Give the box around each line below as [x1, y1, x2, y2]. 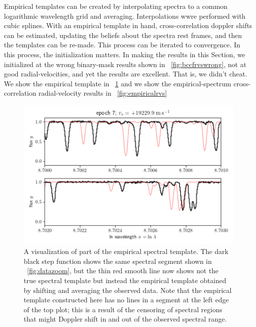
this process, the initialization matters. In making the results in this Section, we [4, 49, 246, 59]
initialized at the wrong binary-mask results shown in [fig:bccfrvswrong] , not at [4, 59, 247, 69]
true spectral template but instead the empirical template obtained [24, 275, 226, 285]
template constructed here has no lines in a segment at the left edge [24, 294, 229, 305]
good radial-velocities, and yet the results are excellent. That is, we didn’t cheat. [4, 69, 248, 79]
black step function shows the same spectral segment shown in [24, 255, 212, 266]
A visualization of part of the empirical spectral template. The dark [24, 246, 228, 256]
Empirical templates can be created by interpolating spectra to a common [4, 1, 228, 11]
